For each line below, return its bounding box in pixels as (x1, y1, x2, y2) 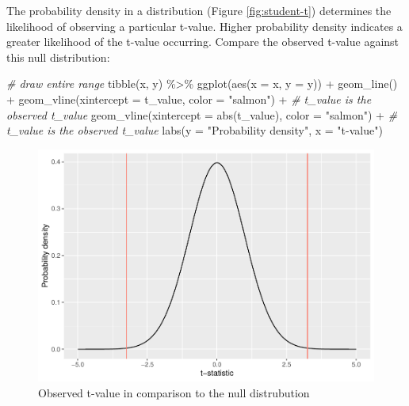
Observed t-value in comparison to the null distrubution (38, 384, 310, 400)
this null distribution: (6, 48, 110, 65)
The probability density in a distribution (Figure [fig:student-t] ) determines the (6, 2, 392, 18)
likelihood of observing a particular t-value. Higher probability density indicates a (6, 17, 403, 34)
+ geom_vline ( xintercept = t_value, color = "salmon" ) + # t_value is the (6, 90, 372, 107)
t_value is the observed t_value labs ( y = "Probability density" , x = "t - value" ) (6, 122, 383, 138)
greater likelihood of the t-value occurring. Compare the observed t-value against (6, 33, 399, 50)
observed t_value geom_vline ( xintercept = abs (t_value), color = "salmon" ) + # (6, 106, 398, 123)
